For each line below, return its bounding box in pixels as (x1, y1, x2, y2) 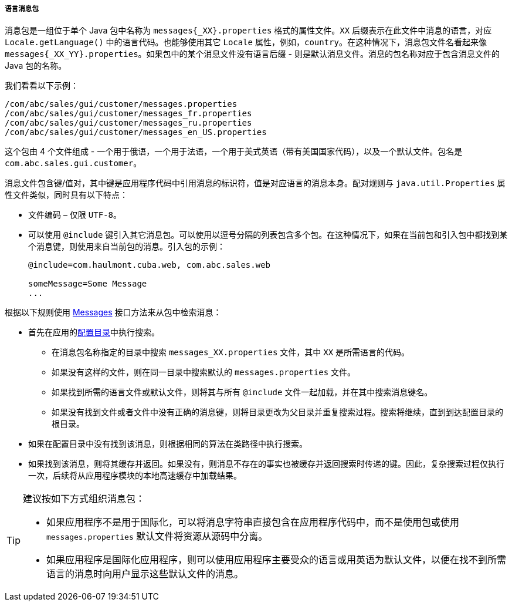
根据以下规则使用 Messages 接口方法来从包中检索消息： (5, 307, 222, 318)
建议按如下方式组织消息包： (23, 493, 145, 505)
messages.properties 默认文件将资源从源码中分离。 (46, 530, 268, 543)
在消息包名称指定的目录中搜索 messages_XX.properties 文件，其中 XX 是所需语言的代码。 (52, 347, 410, 358)
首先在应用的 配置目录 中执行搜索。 (28, 327, 160, 338)
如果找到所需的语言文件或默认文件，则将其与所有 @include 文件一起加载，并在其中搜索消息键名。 (52, 387, 433, 398)
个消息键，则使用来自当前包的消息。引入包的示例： (28, 241, 225, 252)
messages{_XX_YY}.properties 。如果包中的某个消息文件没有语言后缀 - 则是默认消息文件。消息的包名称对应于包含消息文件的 (5, 49, 500, 59)
